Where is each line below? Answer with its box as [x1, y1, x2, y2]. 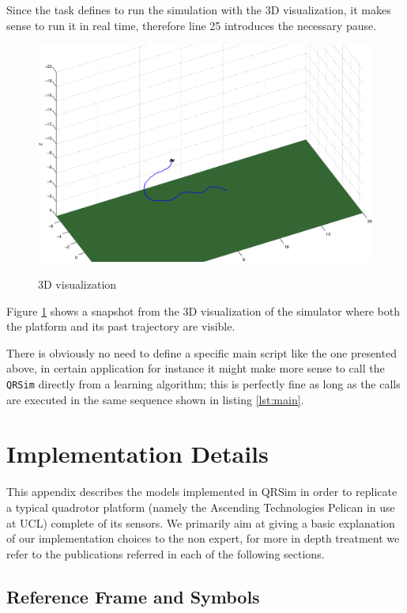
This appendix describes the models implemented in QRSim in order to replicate [6, 483, 398, 500]
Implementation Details [6, 437, 269, 470]
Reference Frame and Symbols [6, 584, 260, 608]
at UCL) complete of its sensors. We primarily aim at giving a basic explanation [6, 514, 395, 531]
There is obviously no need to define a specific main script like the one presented [6, 344, 397, 361]
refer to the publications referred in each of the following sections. [6, 545, 325, 562]
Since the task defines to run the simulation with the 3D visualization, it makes [6, 2, 391, 17]
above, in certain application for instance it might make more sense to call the [6, 360, 385, 377]
